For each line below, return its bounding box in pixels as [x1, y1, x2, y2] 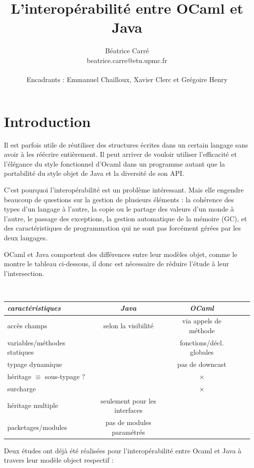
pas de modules [105, 417, 151, 427]
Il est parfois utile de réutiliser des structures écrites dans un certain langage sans [4, 139, 248, 149]
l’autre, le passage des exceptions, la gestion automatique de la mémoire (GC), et [4, 213, 247, 223]
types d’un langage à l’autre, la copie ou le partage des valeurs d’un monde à [4, 204, 234, 214]
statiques [7, 347, 34, 357]
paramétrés [111, 426, 145, 437]
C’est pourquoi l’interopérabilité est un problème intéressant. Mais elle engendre [4, 185, 244, 194]
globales [190, 347, 214, 357]
